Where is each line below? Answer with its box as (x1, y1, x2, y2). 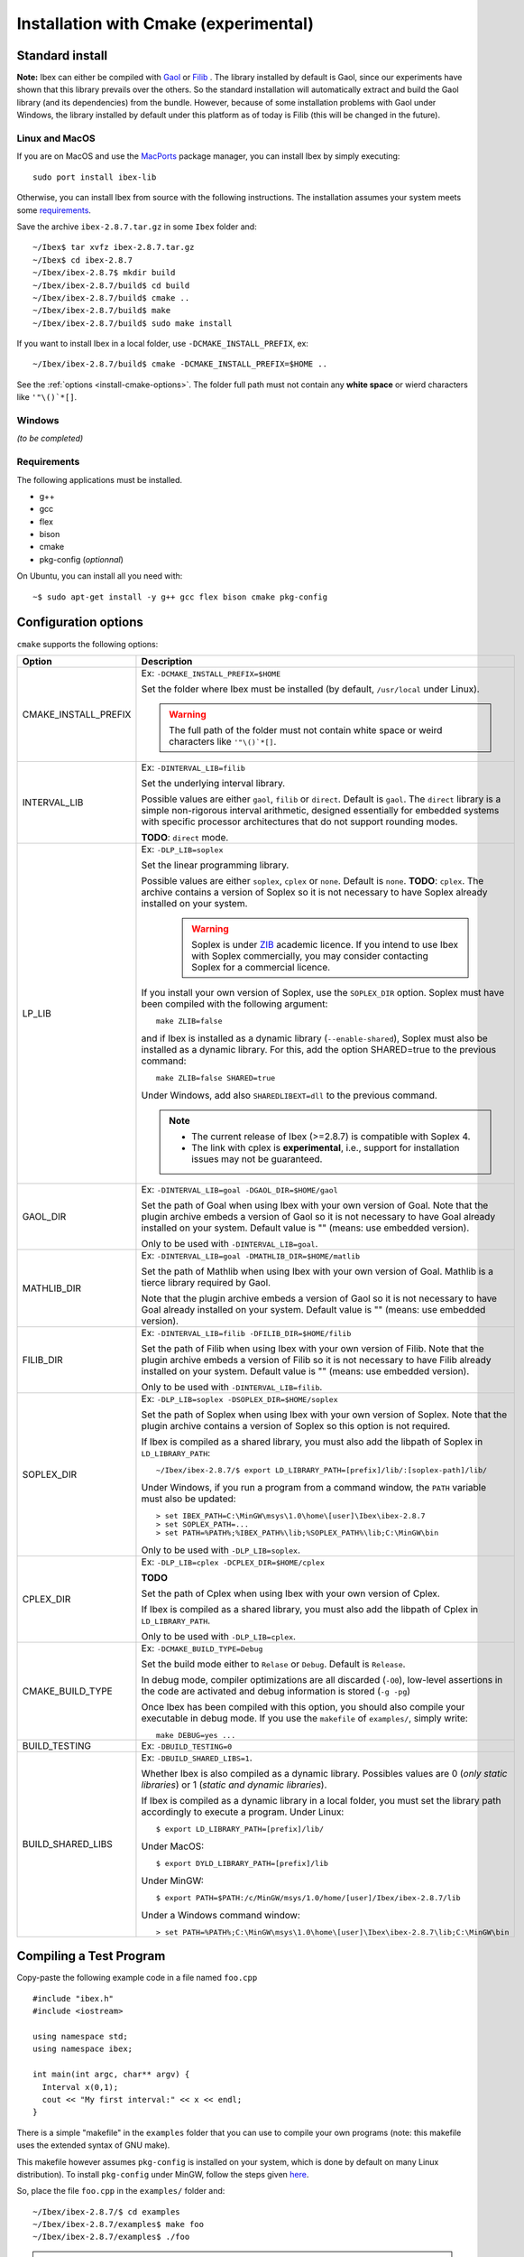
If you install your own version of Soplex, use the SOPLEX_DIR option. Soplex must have (141, 986, 505, 998)
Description (141, 655, 193, 667)
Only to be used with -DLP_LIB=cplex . (141, 1630, 297, 1642)
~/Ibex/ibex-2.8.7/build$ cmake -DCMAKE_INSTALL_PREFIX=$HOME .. (32, 359, 328, 369)
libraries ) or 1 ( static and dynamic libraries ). (141, 1779, 327, 1791)
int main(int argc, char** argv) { (32, 2069, 190, 2080)
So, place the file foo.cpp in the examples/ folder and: (16, 2186, 225, 2197)
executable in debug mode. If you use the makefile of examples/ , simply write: (141, 1712, 468, 1724)
